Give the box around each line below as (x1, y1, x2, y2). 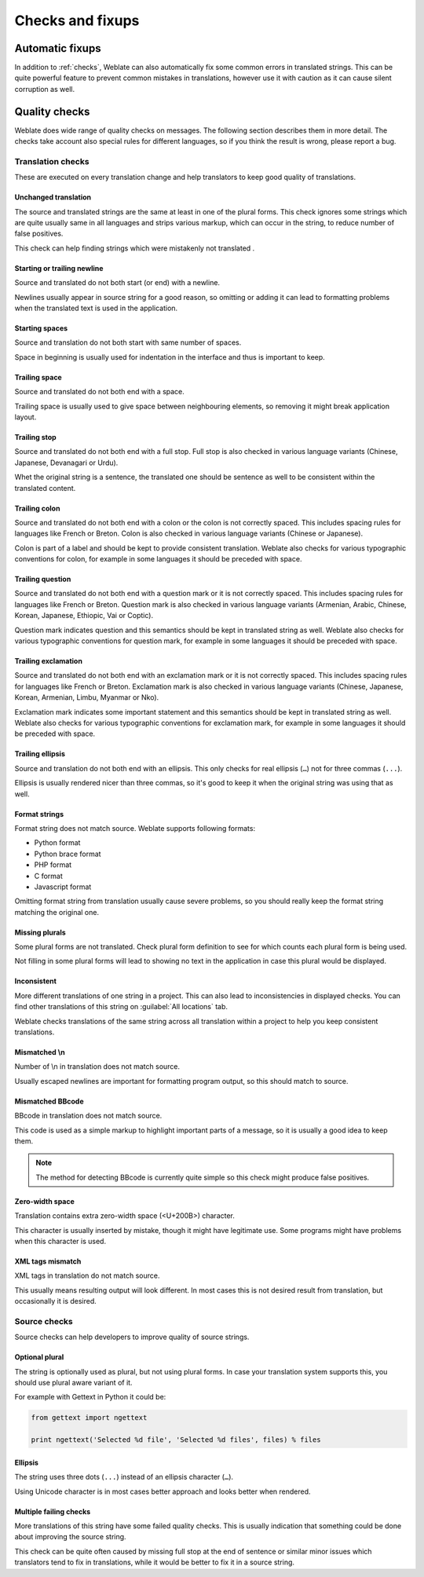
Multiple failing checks (14, 1506, 91, 1516)
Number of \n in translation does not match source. (14, 1062, 181, 1071)
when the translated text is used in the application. (14, 303, 178, 313)
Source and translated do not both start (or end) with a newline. (14, 278, 220, 287)
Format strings (14, 809, 64, 818)
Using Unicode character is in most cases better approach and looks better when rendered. (14, 1487, 311, 1496)
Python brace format (34, 849, 101, 858)
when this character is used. (14, 1236, 106, 1246)
